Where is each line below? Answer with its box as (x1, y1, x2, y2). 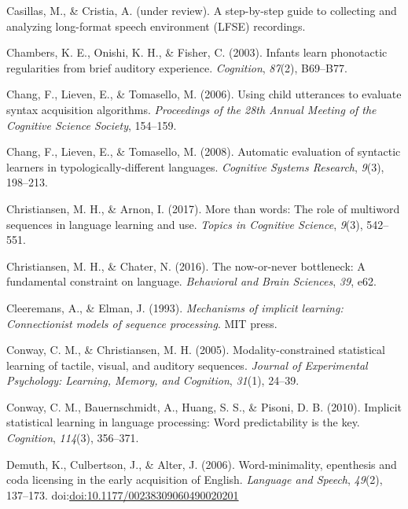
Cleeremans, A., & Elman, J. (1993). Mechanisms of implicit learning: (6, 299, 344, 315)
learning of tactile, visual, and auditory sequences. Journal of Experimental (6, 356, 368, 373)
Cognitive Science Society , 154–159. (6, 116, 177, 133)
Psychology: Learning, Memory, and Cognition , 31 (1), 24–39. (6, 372, 300, 389)
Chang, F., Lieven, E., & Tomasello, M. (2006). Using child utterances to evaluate (6, 86, 402, 102)
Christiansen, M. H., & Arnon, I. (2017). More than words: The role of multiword (6, 200, 400, 216)
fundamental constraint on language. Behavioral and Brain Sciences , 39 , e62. (6, 273, 377, 290)
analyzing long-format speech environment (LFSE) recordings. (6, 17, 306, 34)
